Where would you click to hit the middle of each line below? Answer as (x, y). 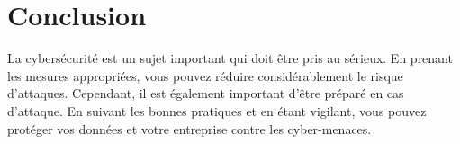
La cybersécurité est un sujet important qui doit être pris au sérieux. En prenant (230, 58)
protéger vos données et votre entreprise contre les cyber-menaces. (189, 128)
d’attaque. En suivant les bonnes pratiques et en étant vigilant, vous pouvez (217, 110)
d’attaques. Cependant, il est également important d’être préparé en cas (206, 93)
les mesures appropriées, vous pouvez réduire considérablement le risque (205, 75)
